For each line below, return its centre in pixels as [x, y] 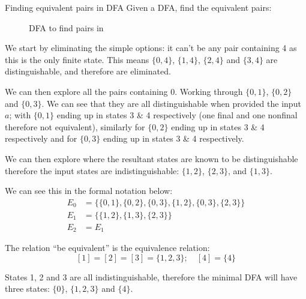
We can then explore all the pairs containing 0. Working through [124, 91]
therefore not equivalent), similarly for [75, 126]
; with [20, 115]
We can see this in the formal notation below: [89, 191]
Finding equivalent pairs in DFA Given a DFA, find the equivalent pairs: [138, 7]
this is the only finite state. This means [77, 59]
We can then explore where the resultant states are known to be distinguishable [151, 158]
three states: [27, 288]
